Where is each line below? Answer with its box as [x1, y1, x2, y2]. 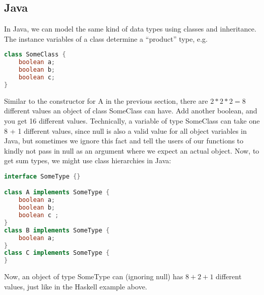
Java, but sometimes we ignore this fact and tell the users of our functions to [4, 135, 244, 146]
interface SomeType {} [4, 172, 81, 180]
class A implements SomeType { [4, 189, 110, 196]
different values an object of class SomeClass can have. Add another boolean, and [4, 105, 257, 116]
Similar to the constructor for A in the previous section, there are [4, 95, 208, 106]
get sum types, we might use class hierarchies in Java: [4, 155, 171, 166]
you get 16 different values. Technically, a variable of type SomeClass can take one [4, 115, 260, 126]
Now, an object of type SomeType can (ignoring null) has [4, 271, 183, 282]
